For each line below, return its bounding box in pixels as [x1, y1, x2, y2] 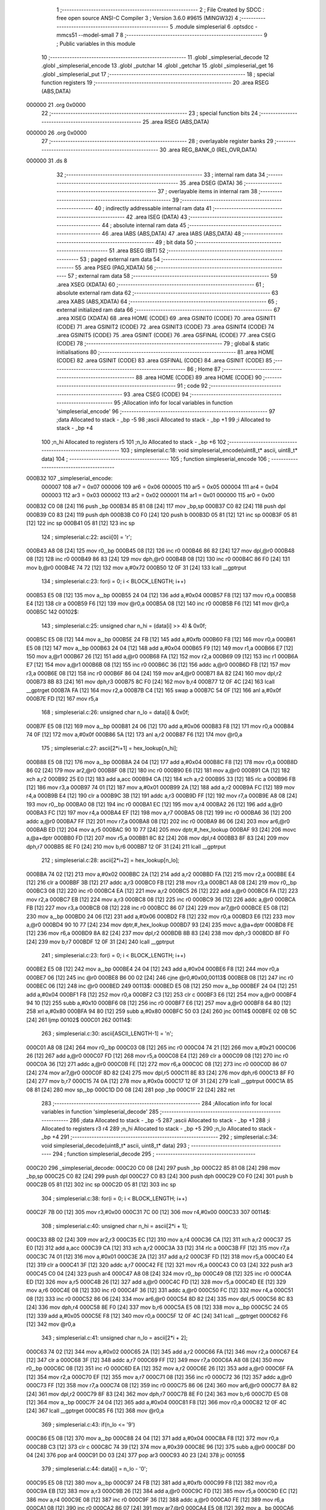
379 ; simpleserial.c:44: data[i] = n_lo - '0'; [41, 1465, 148, 1473]
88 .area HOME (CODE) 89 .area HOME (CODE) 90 [136, 374, 262, 381]
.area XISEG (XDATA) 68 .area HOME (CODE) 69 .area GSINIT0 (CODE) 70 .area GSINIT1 [56, 315, 276, 322]
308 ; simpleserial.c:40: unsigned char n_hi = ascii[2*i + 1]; [41, 1222, 188, 1229]
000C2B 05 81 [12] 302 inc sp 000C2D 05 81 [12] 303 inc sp [26, 1181, 176, 1188]
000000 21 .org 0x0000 [26, 101, 86, 108]
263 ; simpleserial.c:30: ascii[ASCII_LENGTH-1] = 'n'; [41, 1030, 173, 1037]
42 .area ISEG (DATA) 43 [126, 213, 187, 220]
